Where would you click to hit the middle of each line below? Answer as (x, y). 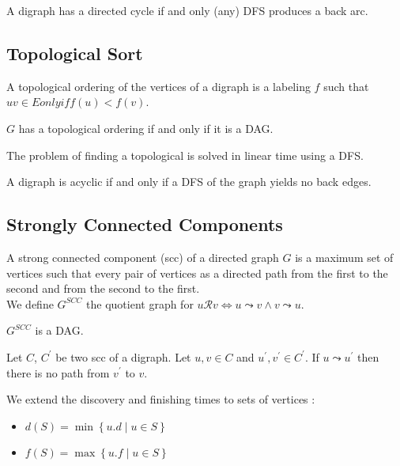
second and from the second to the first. (103, 288)
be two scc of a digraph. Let (123, 356)
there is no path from (58, 372)
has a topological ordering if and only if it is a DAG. (146, 128)
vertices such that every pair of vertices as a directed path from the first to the (197, 273)
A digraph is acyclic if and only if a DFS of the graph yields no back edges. (189, 182)
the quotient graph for (140, 303)
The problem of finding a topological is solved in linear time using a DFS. (185, 155)
